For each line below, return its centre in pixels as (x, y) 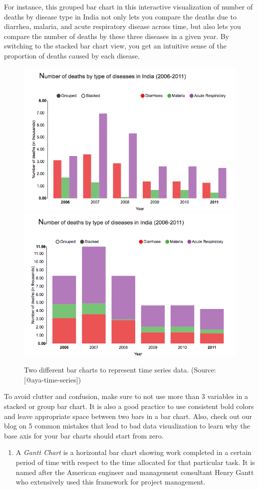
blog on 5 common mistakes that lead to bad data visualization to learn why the (127, 426)
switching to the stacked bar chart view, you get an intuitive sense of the (116, 46)
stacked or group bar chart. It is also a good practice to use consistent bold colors (129, 406)
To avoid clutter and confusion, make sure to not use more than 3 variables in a (126, 396)
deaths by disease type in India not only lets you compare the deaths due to (120, 16)
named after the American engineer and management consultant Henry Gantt (135, 472)
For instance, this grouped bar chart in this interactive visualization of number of (129, 6)
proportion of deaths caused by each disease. (72, 55)
